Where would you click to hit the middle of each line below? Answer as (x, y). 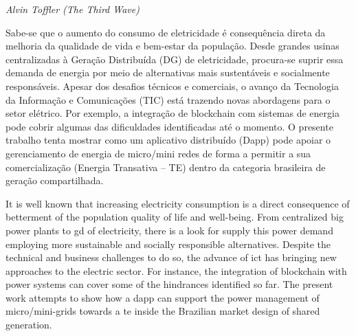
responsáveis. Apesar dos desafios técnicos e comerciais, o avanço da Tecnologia (172, 86)
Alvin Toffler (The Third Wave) (73, 9)
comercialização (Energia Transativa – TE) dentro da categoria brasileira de (166, 167)
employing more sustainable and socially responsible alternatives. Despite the (168, 244)
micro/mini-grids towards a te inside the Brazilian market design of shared (163, 311)
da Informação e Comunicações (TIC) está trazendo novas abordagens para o (168, 99)
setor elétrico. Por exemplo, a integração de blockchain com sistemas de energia (173, 113)
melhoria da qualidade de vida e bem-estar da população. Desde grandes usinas (173, 46)
